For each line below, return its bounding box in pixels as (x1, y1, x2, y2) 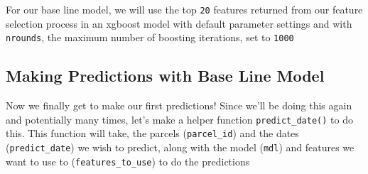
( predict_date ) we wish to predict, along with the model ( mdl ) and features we (6, 140, 355, 155)
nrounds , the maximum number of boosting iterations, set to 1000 (6, 30, 294, 45)
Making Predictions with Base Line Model (6, 65, 325, 87)
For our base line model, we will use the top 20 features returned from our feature (6, 2, 363, 16)
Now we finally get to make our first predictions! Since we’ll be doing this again (6, 98, 352, 113)
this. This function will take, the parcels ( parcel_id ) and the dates (6, 126, 299, 141)
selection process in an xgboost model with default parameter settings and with (6, 16, 352, 31)
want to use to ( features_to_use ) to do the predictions (6, 153, 250, 168)
